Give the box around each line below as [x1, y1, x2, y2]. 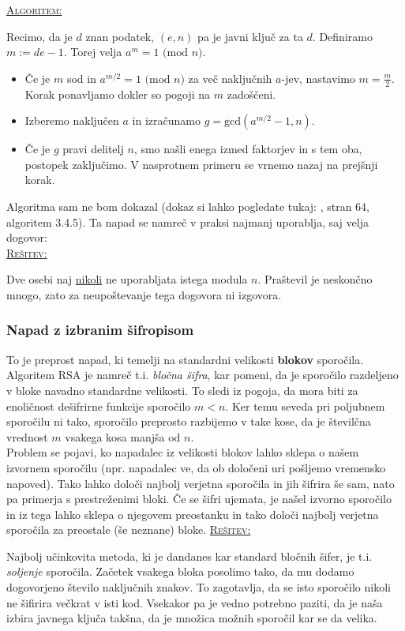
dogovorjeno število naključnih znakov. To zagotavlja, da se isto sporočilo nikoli [6, 579, 391, 595]
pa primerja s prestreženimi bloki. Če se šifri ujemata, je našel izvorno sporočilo [6, 490, 392, 507]
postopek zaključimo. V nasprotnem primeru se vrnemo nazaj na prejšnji [24, 156, 378, 172]
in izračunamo [132, 112, 201, 129]
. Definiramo [312, 28, 373, 44]
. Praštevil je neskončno [257, 271, 373, 287]
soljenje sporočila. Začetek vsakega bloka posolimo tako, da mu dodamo [6, 563, 354, 580]
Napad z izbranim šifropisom [6, 320, 194, 340]
